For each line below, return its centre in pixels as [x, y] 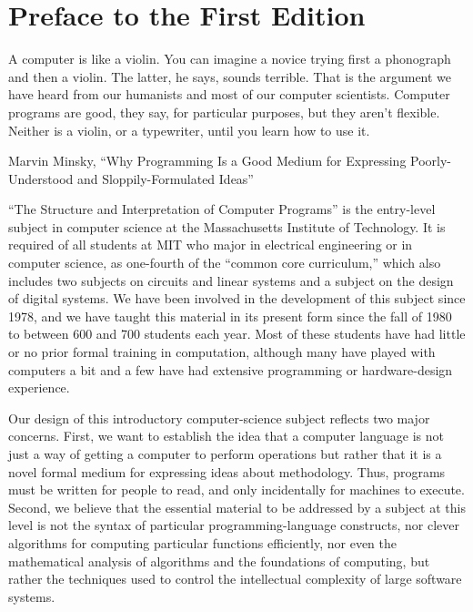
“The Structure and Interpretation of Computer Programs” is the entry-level [222, 209]
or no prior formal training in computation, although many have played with [222, 352]
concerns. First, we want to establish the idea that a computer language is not [226, 436]
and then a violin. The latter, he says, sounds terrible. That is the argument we [230, 76]
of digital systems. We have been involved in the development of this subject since [237, 298]
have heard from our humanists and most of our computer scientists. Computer [229, 94]
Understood [41, 178]
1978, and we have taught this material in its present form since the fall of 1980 [230, 316]
